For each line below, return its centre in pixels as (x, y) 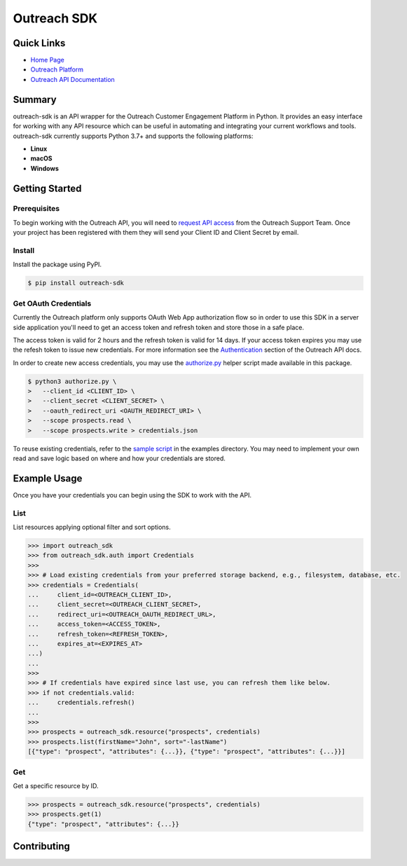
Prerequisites (36, 209)
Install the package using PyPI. (57, 264)
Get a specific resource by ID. (56, 785)
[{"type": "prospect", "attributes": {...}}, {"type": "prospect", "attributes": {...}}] (187, 752)
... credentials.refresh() (82, 703)
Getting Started (47, 188)
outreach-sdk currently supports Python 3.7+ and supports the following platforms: (133, 136)
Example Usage (48, 478)
